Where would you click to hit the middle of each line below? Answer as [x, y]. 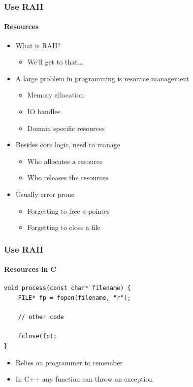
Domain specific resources [66, 128]
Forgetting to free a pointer [68, 210]
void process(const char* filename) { [67, 288]
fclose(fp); [37, 337]
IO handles [44, 112]
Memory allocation [56, 95]
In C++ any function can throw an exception [84, 379]
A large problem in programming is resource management [102, 78]
